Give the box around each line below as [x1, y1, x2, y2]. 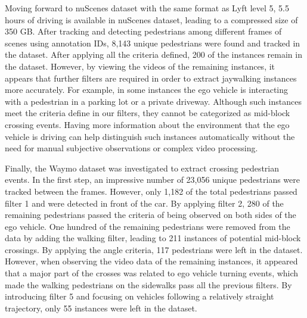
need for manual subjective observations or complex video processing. [5, 142, 258, 154]
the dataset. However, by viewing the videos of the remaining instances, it [5, 60, 275, 72]
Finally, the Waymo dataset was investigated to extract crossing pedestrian [5, 161, 280, 174]
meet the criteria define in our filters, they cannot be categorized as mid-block [5, 107, 290, 119]
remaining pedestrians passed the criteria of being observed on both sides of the [5, 208, 296, 221]
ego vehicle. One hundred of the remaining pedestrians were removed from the [5, 220, 290, 232]
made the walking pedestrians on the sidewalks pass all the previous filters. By [5, 278, 292, 291]
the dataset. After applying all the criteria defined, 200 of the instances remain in [5, 48, 302, 61]
